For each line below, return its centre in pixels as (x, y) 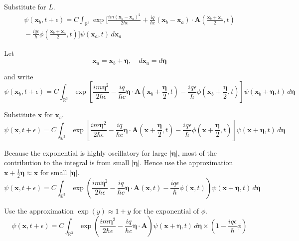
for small (54, 172)
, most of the (197, 152)
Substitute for (25, 6)
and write (19, 76)
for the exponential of (166, 210)
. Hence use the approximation (186, 162)
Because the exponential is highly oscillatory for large (86, 152)
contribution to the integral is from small (67, 162)
